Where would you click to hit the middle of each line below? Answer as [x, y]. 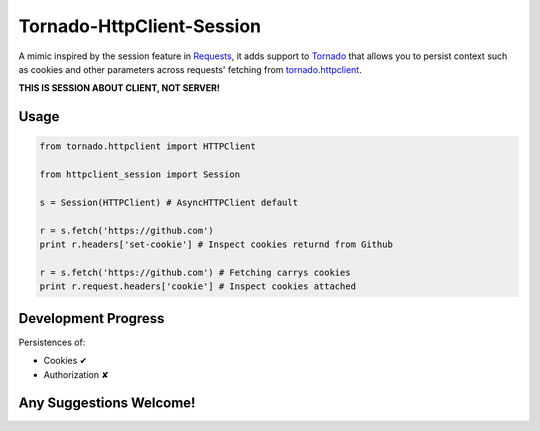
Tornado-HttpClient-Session [140, 26]
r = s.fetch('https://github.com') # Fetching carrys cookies [195, 272]
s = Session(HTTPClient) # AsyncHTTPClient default [169, 202]
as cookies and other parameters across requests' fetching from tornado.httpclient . [190, 69]
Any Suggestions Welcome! [107, 403]
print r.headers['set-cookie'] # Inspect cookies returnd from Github [216, 244]
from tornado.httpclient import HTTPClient [148, 146]
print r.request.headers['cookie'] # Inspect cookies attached [198, 286]
